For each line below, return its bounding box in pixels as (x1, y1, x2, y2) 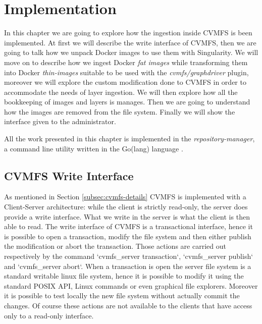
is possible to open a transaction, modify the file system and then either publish (4, 231, 251, 241)
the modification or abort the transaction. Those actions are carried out (4, 241, 226, 251)
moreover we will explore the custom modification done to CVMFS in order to (4, 77, 246, 87)
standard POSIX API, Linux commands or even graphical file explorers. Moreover (4, 280, 258, 291)
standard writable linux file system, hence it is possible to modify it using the (4, 271, 244, 281)
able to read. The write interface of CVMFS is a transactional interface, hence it (4, 221, 253, 232)
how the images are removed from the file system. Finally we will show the (4, 106, 235, 117)
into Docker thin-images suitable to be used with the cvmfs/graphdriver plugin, (4, 67, 249, 77)
